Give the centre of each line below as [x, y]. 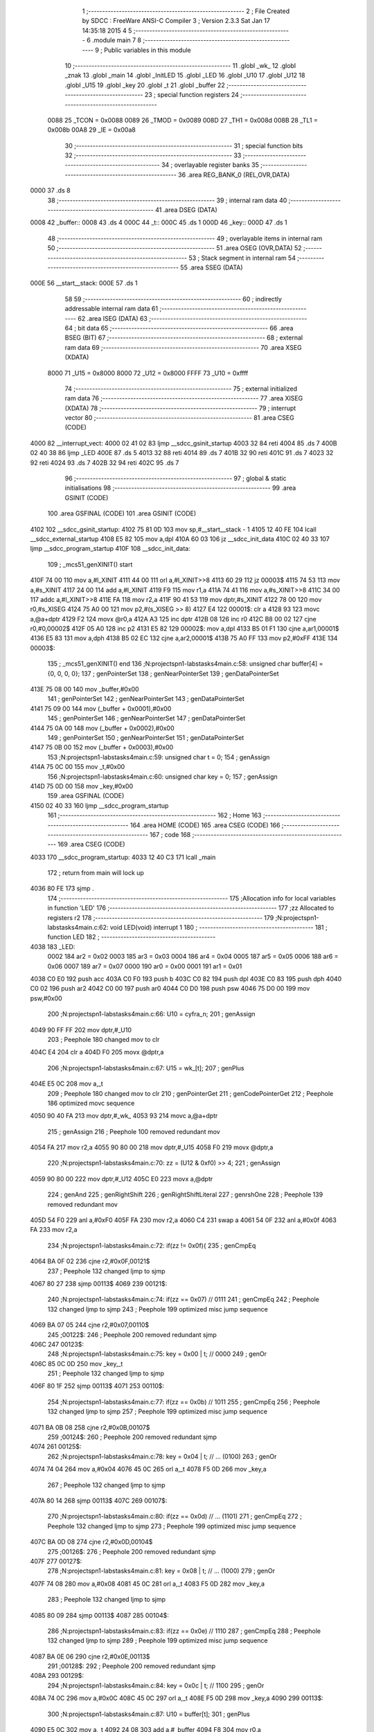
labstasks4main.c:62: [78, 928]
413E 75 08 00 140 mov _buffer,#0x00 [84, 689]
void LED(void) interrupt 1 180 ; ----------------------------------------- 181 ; [219, 928]
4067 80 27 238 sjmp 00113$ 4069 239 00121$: [99, 1283]
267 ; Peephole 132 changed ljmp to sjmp [106, 1485]
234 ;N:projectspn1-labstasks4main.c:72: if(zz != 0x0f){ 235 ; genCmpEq [152, 1245]
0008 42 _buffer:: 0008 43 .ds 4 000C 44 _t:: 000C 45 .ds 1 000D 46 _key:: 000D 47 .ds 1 [159, 222]
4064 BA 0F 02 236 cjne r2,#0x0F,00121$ [90, 1262]
